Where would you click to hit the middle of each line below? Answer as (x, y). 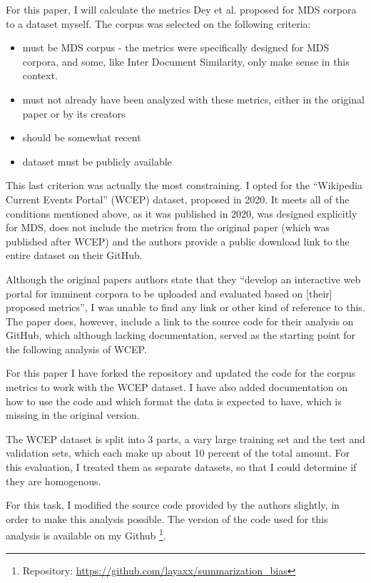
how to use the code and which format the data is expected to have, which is (174, 401)
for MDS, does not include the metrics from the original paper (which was (168, 227)
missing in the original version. (73, 415)
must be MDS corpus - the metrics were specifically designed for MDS (176, 47)
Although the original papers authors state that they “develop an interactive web (183, 279)
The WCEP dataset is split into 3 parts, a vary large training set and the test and (185, 438)
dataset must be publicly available (97, 161)
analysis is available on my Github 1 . (86, 534)
